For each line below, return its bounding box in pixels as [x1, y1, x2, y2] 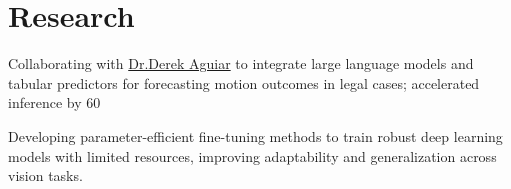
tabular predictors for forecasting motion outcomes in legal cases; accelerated [8, 72, 480, 93]
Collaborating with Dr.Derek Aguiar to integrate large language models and [8, 53, 474, 74]
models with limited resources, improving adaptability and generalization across [8, 145, 497, 166]
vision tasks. [8, 165, 83, 186]
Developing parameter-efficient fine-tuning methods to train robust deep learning [8, 125, 503, 146]
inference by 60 [8, 92, 101, 113]
